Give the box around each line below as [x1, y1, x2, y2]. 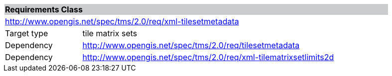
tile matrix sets [82, 28, 137, 38]
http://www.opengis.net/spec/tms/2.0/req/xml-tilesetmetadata [5, 16, 239, 26]
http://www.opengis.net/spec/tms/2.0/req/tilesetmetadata [82, 40, 300, 50]
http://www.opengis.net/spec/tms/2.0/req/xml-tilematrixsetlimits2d [82, 52, 334, 62]
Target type [5, 28, 48, 38]
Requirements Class [5, 4, 83, 14]
